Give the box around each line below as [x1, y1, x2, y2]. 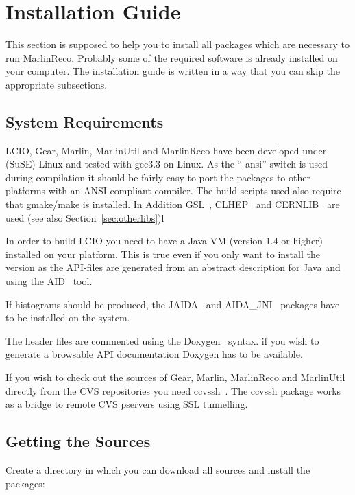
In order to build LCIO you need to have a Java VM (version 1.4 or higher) [5, 233, 323, 248]
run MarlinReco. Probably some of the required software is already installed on [5, 50, 338, 65]
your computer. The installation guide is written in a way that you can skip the [5, 64, 341, 78]
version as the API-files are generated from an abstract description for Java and [5, 260, 341, 275]
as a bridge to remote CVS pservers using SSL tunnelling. [5, 397, 248, 411]
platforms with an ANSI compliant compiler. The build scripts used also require [5, 183, 341, 198]
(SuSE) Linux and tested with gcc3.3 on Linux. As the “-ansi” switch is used [5, 157, 328, 171]
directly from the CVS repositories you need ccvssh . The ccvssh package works [5, 383, 341, 398]
